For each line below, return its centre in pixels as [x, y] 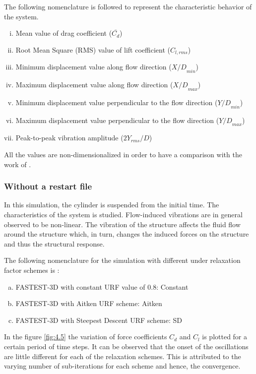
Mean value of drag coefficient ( [64, 33]
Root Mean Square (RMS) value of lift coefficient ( [93, 49]
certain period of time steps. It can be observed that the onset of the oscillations [126, 346]
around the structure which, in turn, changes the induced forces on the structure [127, 234]
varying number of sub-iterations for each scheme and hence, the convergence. [122, 366]
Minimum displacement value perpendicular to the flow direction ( [117, 102]
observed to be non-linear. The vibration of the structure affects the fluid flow [122, 224]
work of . [18, 164]
